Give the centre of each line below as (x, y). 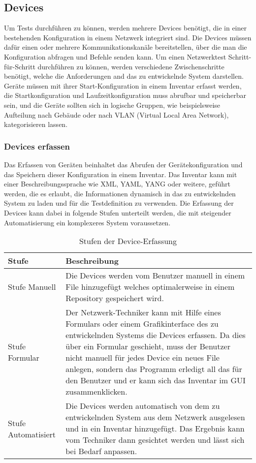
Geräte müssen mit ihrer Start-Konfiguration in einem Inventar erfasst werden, (123, 85)
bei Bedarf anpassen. (101, 451)
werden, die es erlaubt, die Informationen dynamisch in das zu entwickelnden (120, 193)
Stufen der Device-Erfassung (128, 241)
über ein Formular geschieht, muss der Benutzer (148, 346)
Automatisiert (32, 434)
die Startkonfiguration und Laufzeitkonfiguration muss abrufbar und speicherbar (125, 95)
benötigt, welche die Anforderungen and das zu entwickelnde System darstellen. (124, 76)
